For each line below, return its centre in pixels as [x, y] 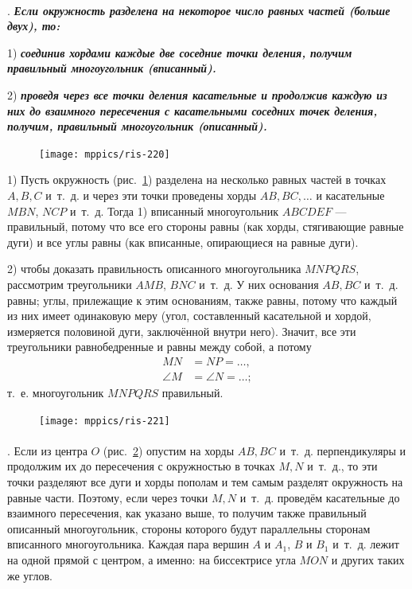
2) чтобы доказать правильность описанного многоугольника [154, 269]
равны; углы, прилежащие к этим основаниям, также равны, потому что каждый [202, 300]
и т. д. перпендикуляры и [343, 450]
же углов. [30, 575]
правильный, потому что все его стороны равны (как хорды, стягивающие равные [206, 226]
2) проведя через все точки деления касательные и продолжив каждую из [197, 94]
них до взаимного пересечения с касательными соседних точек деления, [192, 110]
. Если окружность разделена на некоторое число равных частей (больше [199, 10]
